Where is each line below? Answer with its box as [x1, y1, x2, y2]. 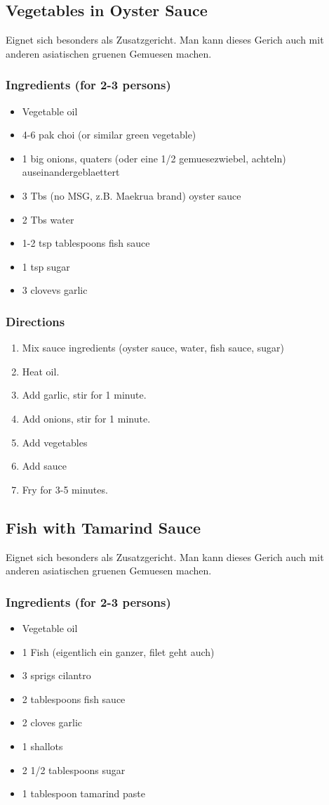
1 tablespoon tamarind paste [22, 786, 146, 801]
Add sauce [22, 458, 67, 473]
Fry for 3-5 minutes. [22, 482, 108, 496]
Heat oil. [22, 363, 60, 378]
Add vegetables [22, 434, 88, 449]
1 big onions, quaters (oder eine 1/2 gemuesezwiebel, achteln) [22, 150, 286, 165]
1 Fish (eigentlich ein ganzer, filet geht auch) [22, 644, 215, 659]
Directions [6, 312, 65, 330]
